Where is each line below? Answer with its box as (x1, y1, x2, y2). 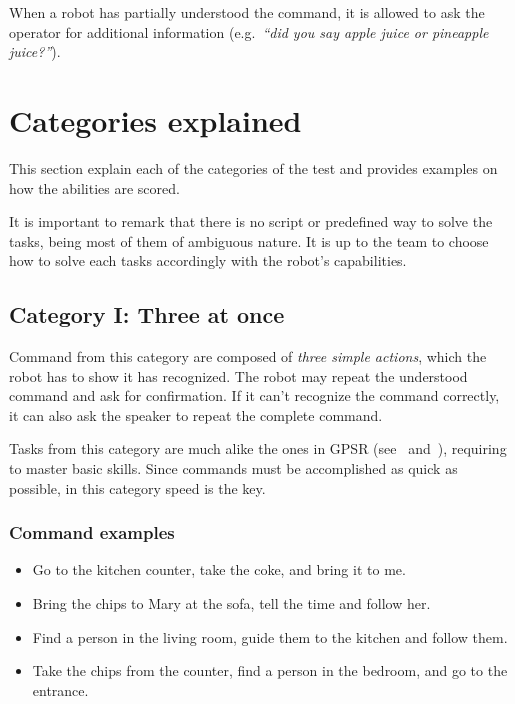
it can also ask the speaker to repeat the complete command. (9, 404, 383, 425)
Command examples (9, 520, 175, 545)
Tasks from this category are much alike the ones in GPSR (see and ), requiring (9, 438, 507, 459)
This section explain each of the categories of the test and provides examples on (9, 157, 498, 178)
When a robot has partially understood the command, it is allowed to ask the (9, 2, 485, 22)
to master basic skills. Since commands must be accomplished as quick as (9, 458, 458, 479)
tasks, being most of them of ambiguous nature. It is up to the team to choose (9, 230, 489, 251)
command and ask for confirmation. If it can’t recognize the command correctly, (9, 385, 500, 406)
